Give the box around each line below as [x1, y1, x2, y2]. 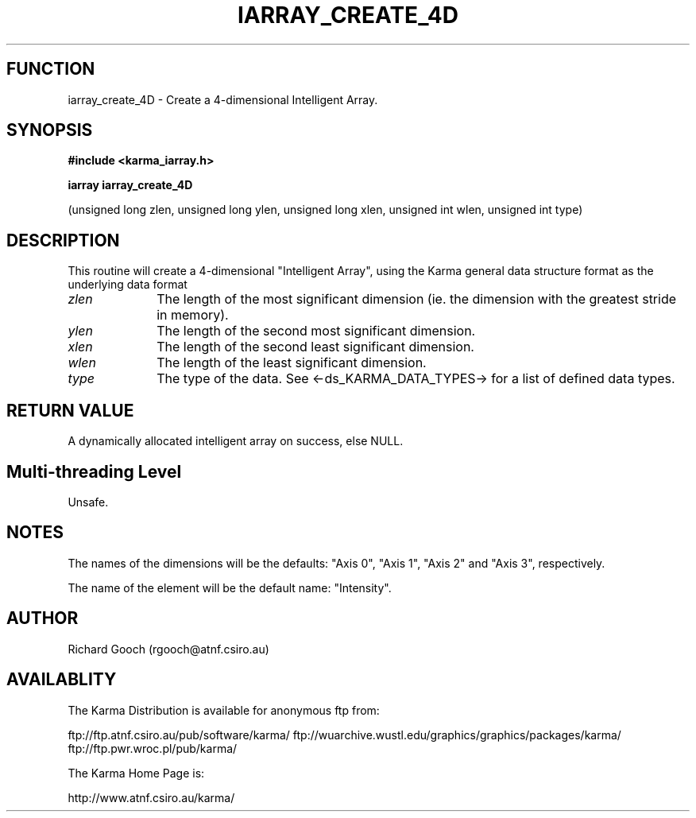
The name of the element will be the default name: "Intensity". [68, 580, 392, 595]
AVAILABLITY [6, 669, 117, 690]
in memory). [157, 307, 229, 324]
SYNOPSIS [6, 120, 93, 141]
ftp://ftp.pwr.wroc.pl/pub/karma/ [68, 741, 238, 755]
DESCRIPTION [6, 230, 120, 250]
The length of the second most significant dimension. [157, 323, 476, 339]
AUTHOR [6, 608, 79, 629]
